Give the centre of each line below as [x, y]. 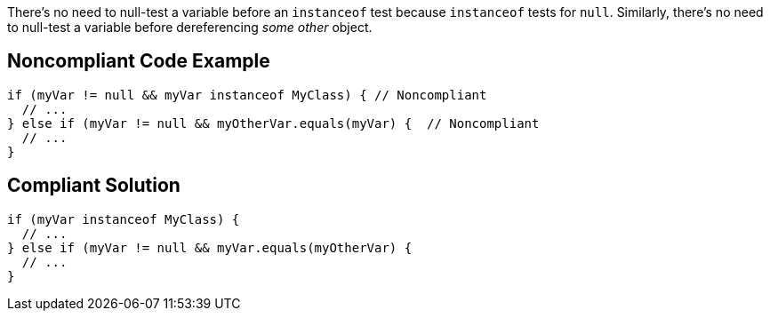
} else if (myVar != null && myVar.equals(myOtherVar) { [210, 247]
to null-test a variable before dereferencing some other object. [190, 27]
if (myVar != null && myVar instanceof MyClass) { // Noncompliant [247, 95]
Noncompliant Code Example [139, 61]
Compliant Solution [94, 186]
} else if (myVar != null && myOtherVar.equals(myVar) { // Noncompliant [273, 123]
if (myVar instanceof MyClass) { [124, 219]
